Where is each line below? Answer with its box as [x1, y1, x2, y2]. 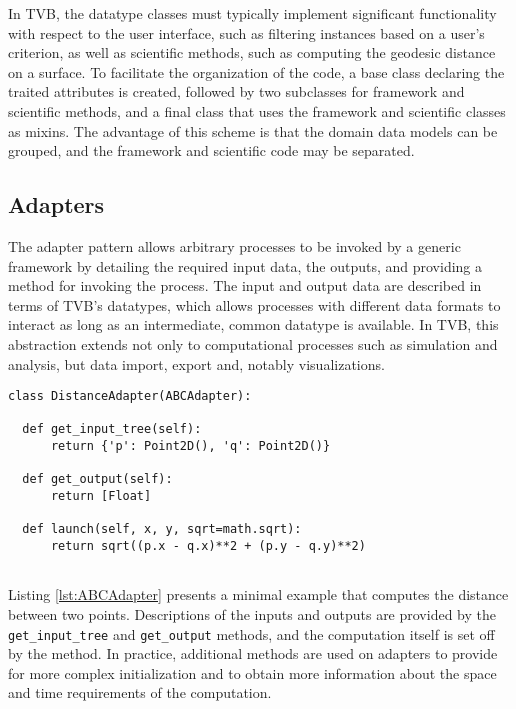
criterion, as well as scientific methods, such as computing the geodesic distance [8, 42, 496, 63]
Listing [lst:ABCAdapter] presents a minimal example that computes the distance [8, 584, 509, 605]
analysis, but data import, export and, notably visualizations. [8, 353, 385, 374]
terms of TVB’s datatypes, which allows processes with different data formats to [8, 294, 501, 315]
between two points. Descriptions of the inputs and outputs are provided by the [8, 603, 496, 624]
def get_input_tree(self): [22, 422, 202, 437]
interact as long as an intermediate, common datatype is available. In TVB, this [8, 314, 499, 335]
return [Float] [50, 489, 152, 504]
